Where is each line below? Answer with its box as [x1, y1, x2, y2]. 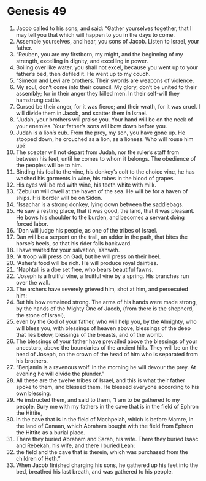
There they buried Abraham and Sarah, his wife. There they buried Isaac [15, 435, 199, 442]
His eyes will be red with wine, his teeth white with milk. [15, 181, 157, 188]
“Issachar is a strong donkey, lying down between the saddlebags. [15, 201, 184, 208]
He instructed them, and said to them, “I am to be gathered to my [15, 396, 180, 403]
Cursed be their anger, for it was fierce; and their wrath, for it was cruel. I [15, 102, 200, 110]
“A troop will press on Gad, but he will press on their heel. [15, 253, 161, 260]
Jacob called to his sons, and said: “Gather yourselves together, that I [15, 25, 192, 32]
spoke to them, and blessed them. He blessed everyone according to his [15, 383, 199, 390]
